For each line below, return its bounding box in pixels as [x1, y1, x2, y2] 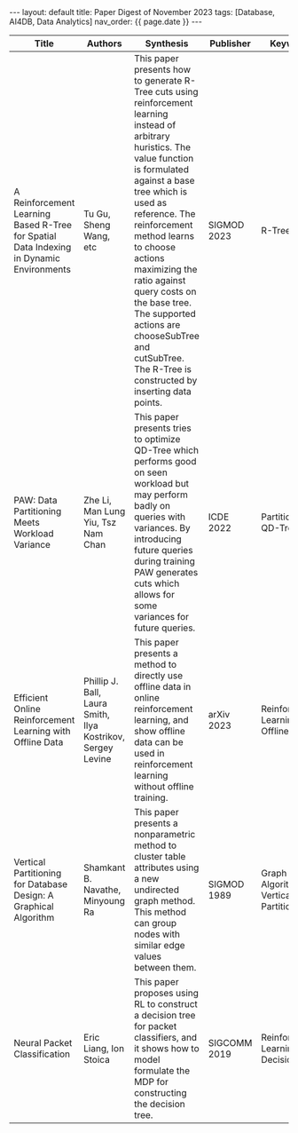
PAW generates [134, 566, 199, 578]
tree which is [134, 186, 188, 197]
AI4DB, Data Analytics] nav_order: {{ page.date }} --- [9, 16, 202, 27]
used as [134, 197, 167, 209]
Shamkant [83, 861, 126, 874]
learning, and [134, 714, 189, 725]
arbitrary [134, 131, 170, 142]
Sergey [83, 741, 114, 754]
